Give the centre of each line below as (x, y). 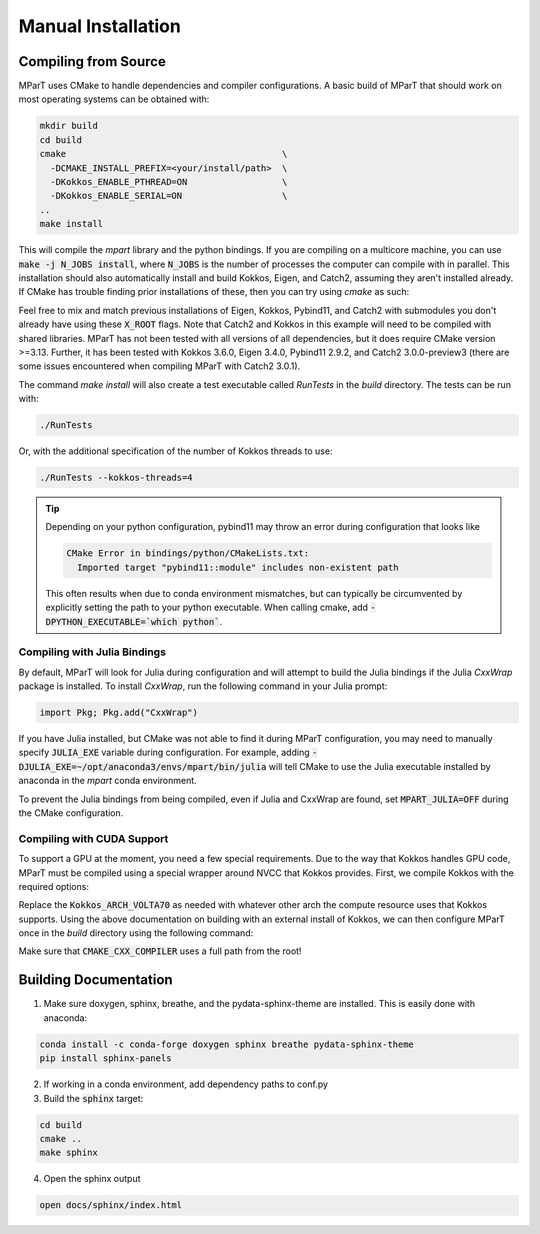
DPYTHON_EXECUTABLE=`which (111, 621)
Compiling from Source (92, 61)
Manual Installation (100, 26)
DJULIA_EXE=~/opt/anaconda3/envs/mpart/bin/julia (142, 766)
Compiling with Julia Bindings (92, 652)
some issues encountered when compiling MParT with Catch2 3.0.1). (159, 366)
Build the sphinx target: (93, 1098)
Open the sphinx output (92, 1179)
